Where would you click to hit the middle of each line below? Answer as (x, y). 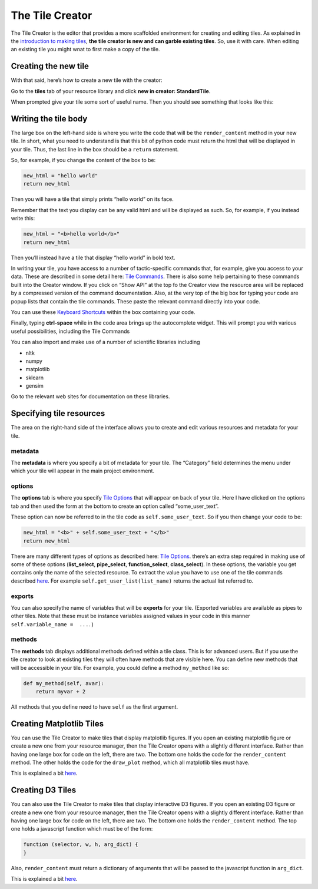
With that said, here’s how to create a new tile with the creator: (87, 80)
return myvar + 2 (61, 691)
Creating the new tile (50, 66)
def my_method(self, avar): (64, 683)
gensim (35, 386)
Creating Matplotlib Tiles (57, 724)
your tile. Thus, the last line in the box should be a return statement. (95, 149)
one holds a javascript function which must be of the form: (82, 829)
